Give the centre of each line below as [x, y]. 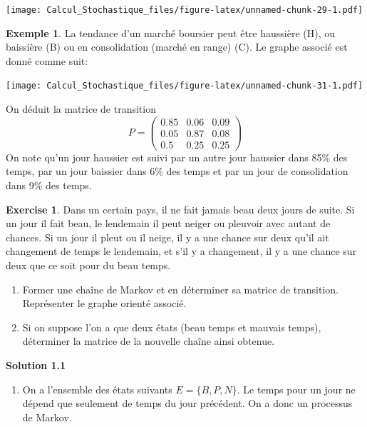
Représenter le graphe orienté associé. [104, 303]
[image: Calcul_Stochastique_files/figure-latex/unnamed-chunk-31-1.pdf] [185, 86]
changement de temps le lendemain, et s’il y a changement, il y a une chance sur [181, 251]
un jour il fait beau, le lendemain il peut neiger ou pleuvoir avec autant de [168, 223]
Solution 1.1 [36, 365]
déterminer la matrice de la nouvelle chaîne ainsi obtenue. [149, 341]
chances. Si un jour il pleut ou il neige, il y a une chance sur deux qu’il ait [167, 237]
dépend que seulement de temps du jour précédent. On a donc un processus [187, 403]
